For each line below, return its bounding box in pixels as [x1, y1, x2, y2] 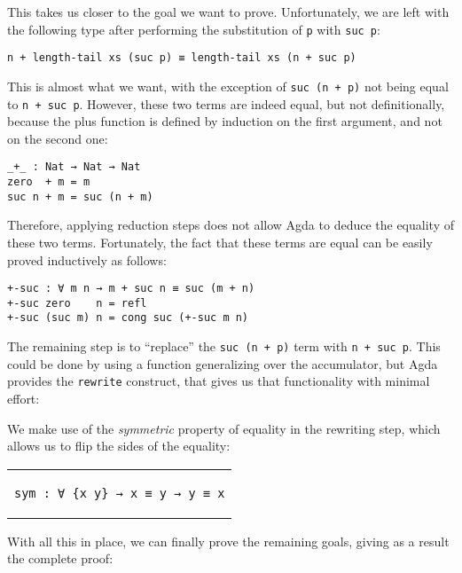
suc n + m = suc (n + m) [7, 190, 153, 203]
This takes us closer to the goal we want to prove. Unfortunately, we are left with [7, 3, 450, 20]
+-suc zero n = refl [7, 296, 147, 310]
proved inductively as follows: [7, 250, 167, 269]
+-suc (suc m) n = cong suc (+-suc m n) [7, 311, 249, 325]
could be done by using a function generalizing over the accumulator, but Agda [7, 354, 438, 373]
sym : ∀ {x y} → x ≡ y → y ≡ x [14, 485, 225, 500]
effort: [7, 389, 40, 408]
